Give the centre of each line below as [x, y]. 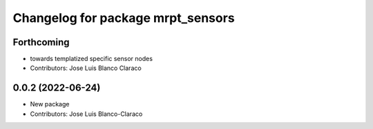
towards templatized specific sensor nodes [92, 59]
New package [50, 104]
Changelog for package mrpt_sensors [124, 18]
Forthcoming [41, 42]
